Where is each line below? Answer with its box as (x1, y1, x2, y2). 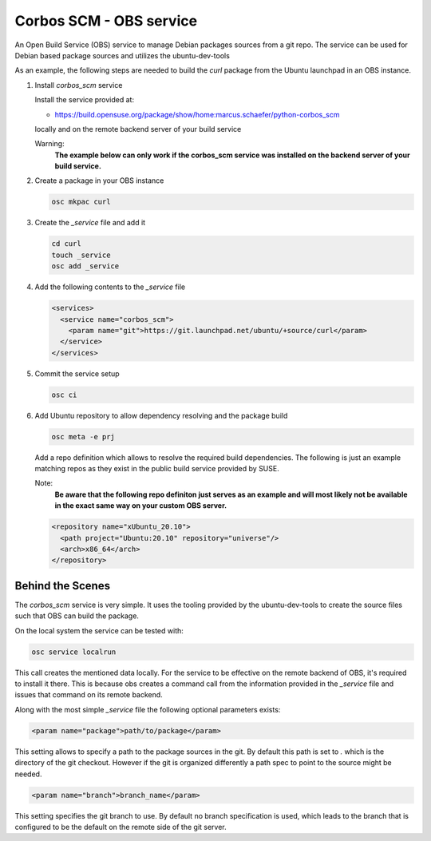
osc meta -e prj (51, 432, 116, 441)
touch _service (51, 250, 111, 260)
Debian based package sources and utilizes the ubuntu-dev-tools (14, 50, 231, 60)
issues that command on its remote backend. (14, 690, 163, 700)
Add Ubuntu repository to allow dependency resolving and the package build (34, 411, 288, 420)
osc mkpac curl (51, 197, 111, 207)
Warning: (34, 139, 65, 149)
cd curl (51, 240, 81, 248)
